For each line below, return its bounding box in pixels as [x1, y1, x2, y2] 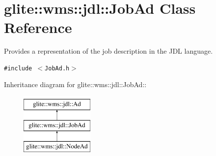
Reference [4, 17, 72, 37]
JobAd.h [45, 64, 70, 72]
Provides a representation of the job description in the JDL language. [4, 46, 213, 56]
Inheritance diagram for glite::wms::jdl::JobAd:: [4, 79, 147, 89]
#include [4, 64, 32, 72]
